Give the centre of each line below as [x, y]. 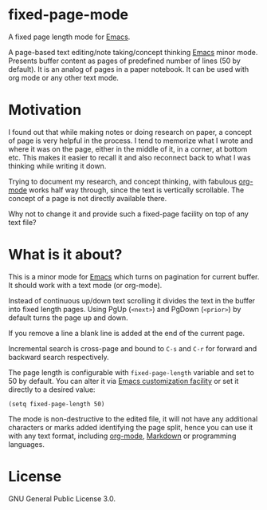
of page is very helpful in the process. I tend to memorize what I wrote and [131, 140]
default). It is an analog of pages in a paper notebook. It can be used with [129, 69]
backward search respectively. [59, 357]
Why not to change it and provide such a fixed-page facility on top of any [128, 214]
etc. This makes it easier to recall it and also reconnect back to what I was [130, 157]
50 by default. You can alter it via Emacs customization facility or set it [124, 381]
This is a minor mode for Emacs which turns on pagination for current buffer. [134, 276]
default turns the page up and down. [69, 318]
